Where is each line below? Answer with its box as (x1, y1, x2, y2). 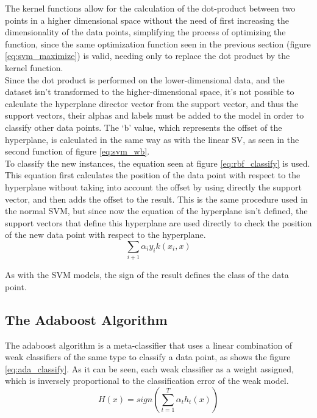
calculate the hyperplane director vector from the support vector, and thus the (5, 97, 299, 110)
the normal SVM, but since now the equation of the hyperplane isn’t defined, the (5, 204, 308, 217)
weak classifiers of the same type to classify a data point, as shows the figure (5, 350, 291, 363)
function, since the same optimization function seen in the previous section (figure (5, 37, 311, 50)
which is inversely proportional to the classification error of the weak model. (5, 374, 289, 387)
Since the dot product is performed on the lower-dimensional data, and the (5, 73, 285, 86)
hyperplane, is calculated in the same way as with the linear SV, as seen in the (5, 133, 299, 145)
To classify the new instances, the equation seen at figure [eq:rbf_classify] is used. (5, 156, 310, 169)
